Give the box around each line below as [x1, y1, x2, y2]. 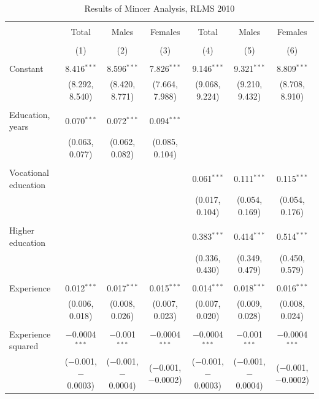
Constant [9, 62, 44, 75]
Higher [9, 224, 34, 237]
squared [9, 339, 39, 352]
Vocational [9, 165, 49, 178]
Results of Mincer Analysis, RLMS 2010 [84, 2, 235, 14]
